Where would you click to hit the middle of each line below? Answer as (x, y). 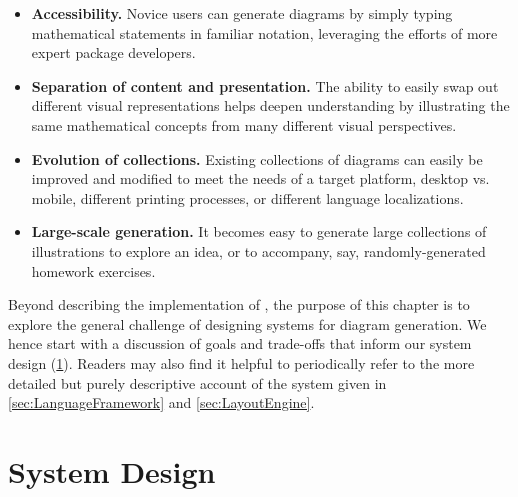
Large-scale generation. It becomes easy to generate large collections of (259, 231)
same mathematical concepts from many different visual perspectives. (244, 124)
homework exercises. (93, 270)
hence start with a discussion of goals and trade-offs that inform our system (240, 343)
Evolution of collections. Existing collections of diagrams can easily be (257, 158)
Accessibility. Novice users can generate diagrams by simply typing (242, 13)
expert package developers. (113, 52)
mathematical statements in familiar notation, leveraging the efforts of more (264, 32)
